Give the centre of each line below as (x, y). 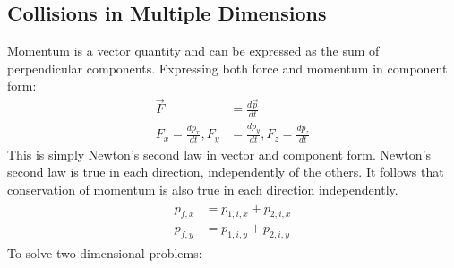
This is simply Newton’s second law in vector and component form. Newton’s (219, 154)
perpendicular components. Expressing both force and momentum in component (227, 68)
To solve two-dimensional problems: (105, 253)
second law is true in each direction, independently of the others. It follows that (226, 172)
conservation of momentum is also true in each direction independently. (203, 189)
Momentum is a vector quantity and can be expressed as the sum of (193, 51)
